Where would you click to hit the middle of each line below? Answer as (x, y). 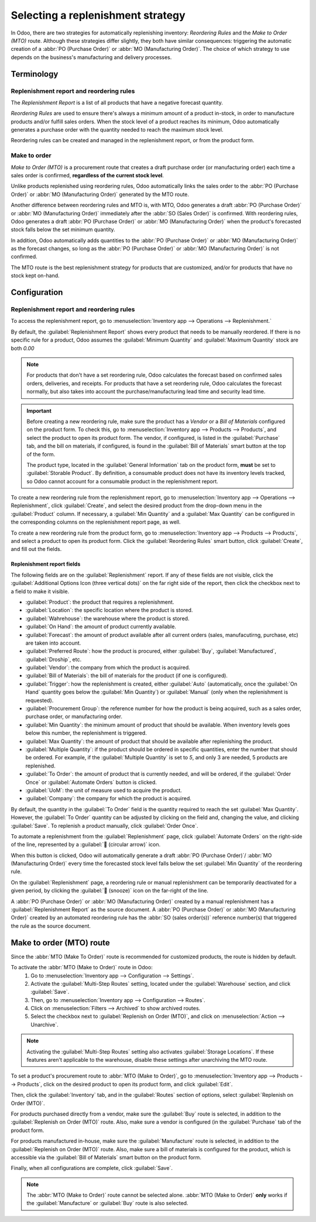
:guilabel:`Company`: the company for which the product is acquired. (108, 798)
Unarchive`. (44, 1024)
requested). (39, 700)
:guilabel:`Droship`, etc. (54, 659)
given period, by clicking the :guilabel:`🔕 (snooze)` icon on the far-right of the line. (110, 891)
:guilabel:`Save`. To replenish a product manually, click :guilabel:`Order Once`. (104, 825)
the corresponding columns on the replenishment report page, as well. (96, 522)
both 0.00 (23, 348)
